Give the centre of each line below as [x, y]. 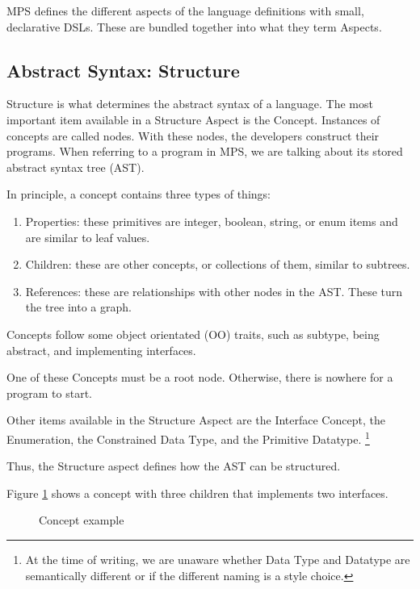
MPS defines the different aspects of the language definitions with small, [185, 10]
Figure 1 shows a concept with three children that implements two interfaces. [197, 493]
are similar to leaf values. [88, 237]
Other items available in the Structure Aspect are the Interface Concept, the [196, 420]
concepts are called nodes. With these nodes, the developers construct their [193, 135]
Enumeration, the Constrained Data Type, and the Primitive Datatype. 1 [188, 437]
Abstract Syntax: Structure [123, 70]
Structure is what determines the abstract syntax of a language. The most [190, 104]
